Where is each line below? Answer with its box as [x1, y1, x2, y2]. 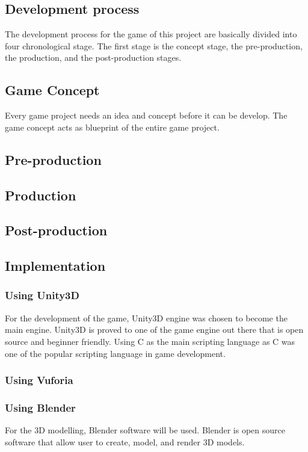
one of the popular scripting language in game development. [5, 347, 226, 359]
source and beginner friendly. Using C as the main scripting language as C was [5, 335, 295, 347]
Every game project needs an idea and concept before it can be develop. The [5, 109, 288, 122]
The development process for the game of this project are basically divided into [5, 28, 297, 40]
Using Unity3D [5, 288, 79, 303]
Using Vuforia [5, 373, 73, 388]
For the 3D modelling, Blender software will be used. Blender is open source [5, 424, 285, 436]
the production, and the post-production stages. [5, 51, 182, 64]
